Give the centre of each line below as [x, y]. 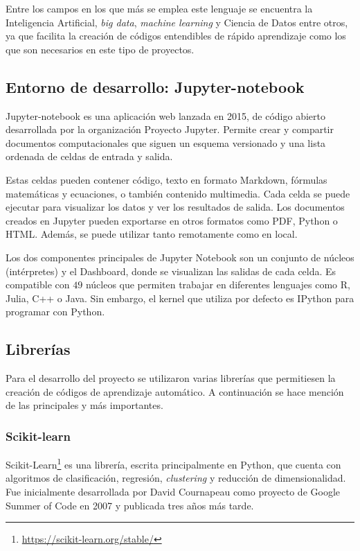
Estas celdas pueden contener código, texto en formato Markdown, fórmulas [166, 179]
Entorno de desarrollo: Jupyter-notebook [155, 86]
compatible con [38, 285]
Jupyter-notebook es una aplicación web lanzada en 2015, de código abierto [165, 115]
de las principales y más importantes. [84, 405]
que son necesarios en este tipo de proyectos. [100, 49]
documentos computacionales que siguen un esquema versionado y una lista [166, 142]
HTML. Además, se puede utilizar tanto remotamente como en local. [152, 234]
